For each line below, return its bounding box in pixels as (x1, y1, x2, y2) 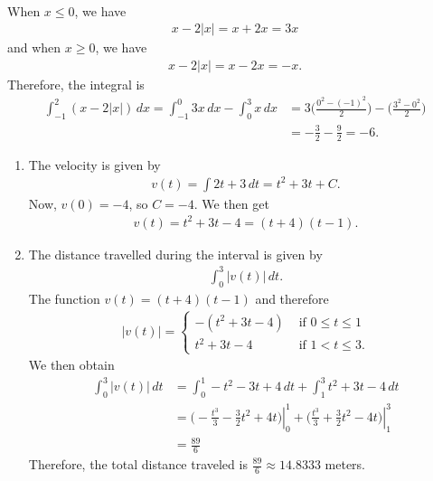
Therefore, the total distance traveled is (28, 455, 248, 473)
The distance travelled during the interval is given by (28, 244, 323, 263)
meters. (325, 455, 365, 473)
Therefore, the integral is (7, 74, 145, 93)
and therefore (255, 288, 329, 307)
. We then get (193, 193, 269, 212)
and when (7, 38, 61, 57)
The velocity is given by (28, 155, 161, 174)
